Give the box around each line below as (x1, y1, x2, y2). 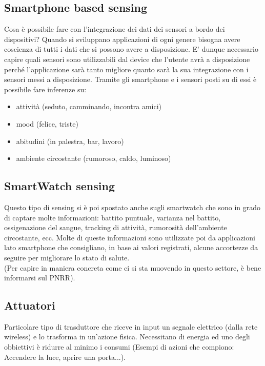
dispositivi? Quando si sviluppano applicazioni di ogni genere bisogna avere (4, 33, 240, 44)
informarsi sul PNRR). (4, 272, 75, 283)
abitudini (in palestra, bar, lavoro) (16, 135, 124, 146)
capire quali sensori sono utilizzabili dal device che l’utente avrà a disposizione (4, 53, 250, 64)
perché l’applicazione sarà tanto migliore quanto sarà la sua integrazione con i (4, 64, 249, 74)
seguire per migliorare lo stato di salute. (4, 252, 130, 262)
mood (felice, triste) (16, 118, 78, 129)
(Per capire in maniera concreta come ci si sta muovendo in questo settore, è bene (4, 262, 261, 273)
